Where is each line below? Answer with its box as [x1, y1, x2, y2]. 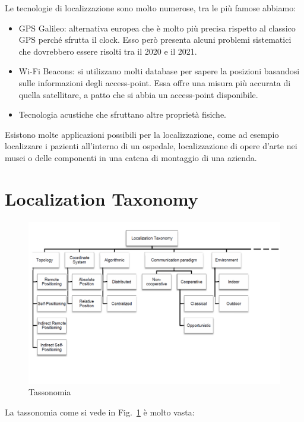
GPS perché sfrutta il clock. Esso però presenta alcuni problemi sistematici [18, 33, 292, 46]
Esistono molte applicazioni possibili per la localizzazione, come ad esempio [5, 128, 279, 140]
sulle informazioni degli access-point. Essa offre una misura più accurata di [18, 76, 291, 89]
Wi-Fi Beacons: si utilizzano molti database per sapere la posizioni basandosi [18, 65, 300, 77]
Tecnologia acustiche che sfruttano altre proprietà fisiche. [18, 108, 227, 121]
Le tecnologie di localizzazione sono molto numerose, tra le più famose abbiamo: [5, 2, 296, 14]
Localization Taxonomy [5, 186, 198, 210]
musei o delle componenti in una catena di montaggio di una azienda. [5, 151, 257, 163]
